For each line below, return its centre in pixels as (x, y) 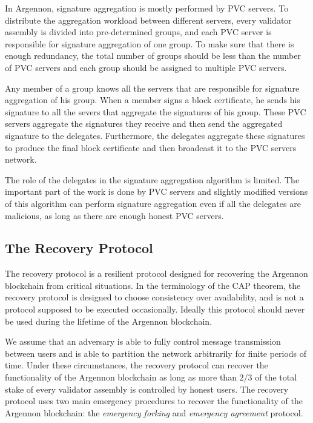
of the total (276, 377)
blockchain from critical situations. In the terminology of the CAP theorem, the (153, 285)
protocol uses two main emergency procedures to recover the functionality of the (154, 401)
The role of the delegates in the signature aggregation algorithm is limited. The (152, 179)
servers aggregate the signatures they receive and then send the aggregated (144, 124)
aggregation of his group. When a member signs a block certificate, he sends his (153, 100)
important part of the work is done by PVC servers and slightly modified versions (156, 191)
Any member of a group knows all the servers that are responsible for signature (152, 88)
